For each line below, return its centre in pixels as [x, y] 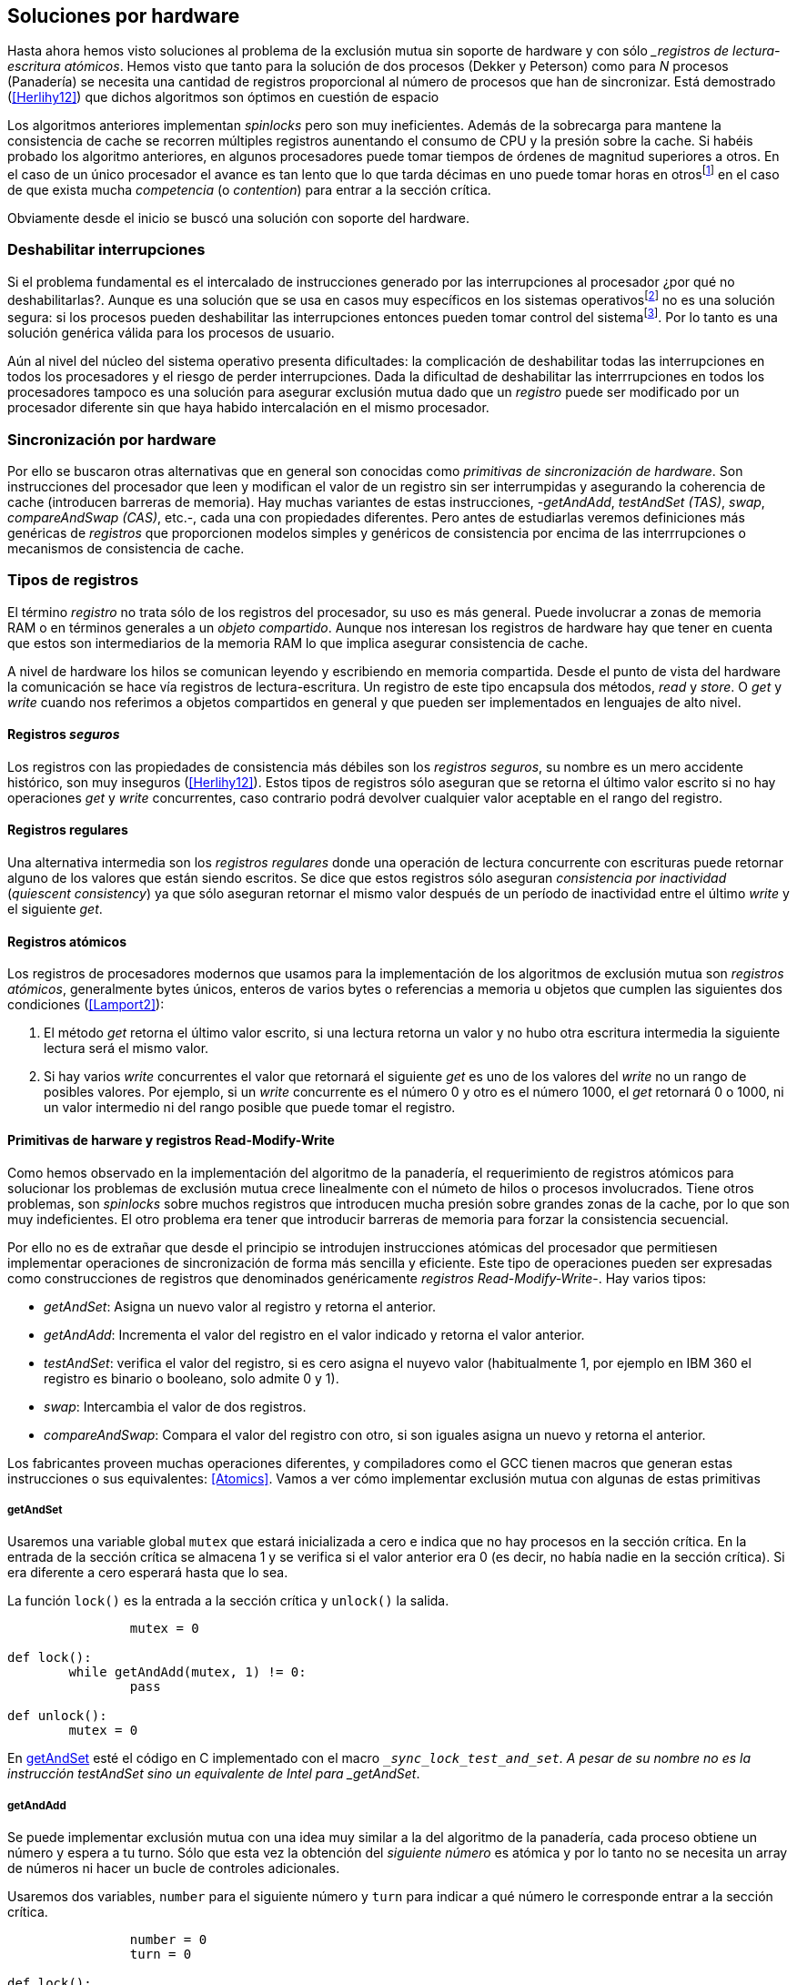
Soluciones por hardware [124, 16]
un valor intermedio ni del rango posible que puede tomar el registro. [250, 1108]
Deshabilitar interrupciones [106, 250]
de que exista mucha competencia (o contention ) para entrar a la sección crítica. [249, 190]
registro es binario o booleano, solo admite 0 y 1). [192, 1378]
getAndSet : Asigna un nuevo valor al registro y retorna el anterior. [240, 1306]
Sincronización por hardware [112, 439]
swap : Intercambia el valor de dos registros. [175, 1406]
